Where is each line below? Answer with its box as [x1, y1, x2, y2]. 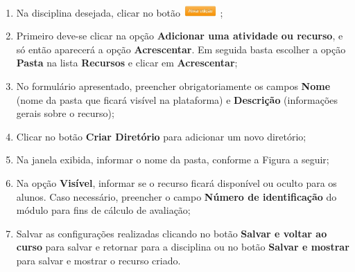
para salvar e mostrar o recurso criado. [16, 253, 181, 267]
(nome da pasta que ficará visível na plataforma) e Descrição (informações [16, 92, 338, 107]
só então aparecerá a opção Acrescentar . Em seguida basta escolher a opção [16, 42, 346, 56]
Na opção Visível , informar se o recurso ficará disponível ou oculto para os [16, 175, 337, 190]
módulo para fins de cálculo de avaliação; [16, 203, 191, 217]
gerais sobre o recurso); [16, 106, 114, 120]
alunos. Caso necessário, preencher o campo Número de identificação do [16, 189, 337, 203]
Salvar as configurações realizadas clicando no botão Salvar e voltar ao [16, 226, 327, 240]
